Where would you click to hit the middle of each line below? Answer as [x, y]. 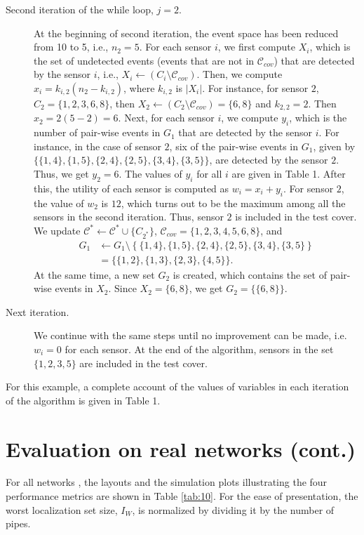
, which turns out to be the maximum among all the [233, 203]
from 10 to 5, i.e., [71, 47]
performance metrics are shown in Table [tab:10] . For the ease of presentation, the [182, 496]
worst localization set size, [62, 509]
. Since [122, 288]
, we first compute [256, 47]
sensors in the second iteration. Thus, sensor [129, 217]
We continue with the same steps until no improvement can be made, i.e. [190, 335]
